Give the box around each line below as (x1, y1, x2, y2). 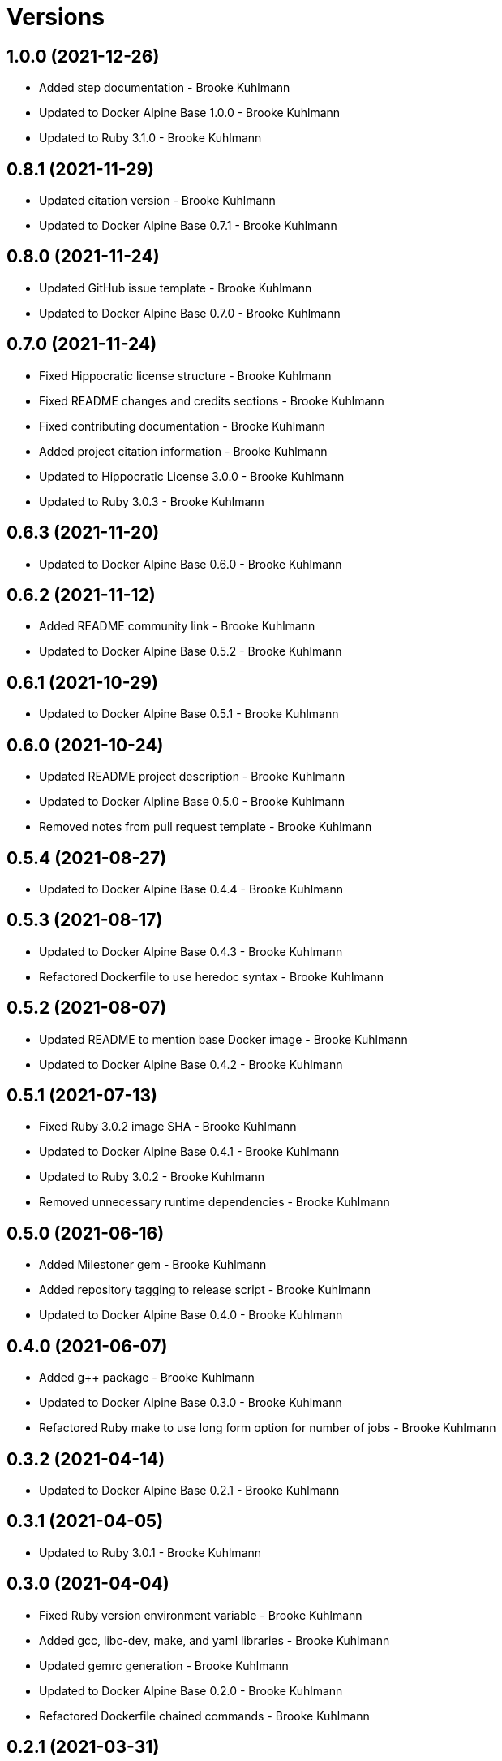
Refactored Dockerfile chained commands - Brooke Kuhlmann (39, 1708, 370, 1723)
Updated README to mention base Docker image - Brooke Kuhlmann (39, 1032, 408, 1046)
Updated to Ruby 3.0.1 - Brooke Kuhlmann (39, 1545, 262, 1560)
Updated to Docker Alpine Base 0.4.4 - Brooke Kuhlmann (39, 881, 343, 896)
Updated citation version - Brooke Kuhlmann (39, 193, 276, 208)
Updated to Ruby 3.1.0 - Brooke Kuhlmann (39, 131, 262, 145)
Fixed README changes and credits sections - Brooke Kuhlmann (39, 393, 384, 408)
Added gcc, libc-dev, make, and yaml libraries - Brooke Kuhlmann (39, 1633, 390, 1647)
